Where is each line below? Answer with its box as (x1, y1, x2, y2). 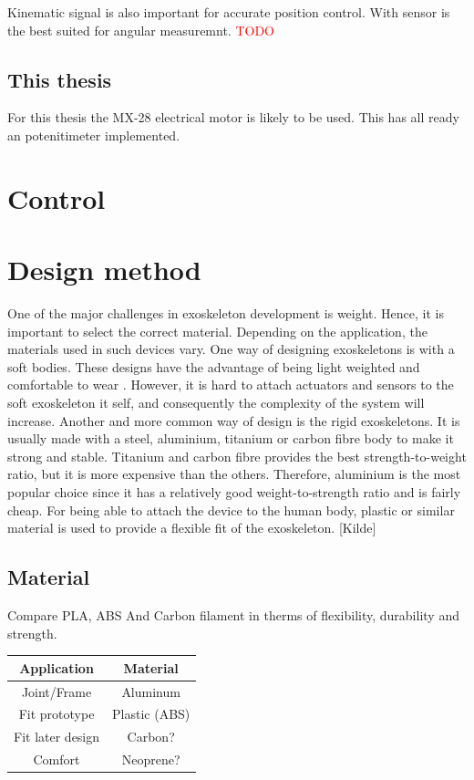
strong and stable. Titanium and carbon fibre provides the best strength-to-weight (7, 446, 467, 465)
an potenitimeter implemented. (7, 125, 180, 144)
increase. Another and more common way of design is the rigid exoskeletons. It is (7, 411, 460, 430)
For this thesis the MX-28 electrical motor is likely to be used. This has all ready (7, 108, 459, 127)
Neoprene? (121, 750, 180, 769)
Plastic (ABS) (112, 704, 191, 723)
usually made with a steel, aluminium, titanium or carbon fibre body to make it (7, 429, 454, 448)
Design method (7, 251, 201, 288)
